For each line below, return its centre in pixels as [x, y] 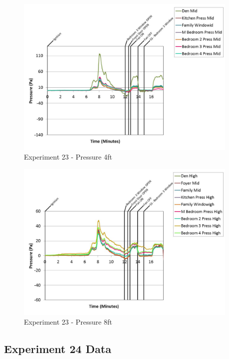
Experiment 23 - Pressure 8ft [68, 322]
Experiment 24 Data [58, 349]
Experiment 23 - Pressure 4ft [68, 157]
